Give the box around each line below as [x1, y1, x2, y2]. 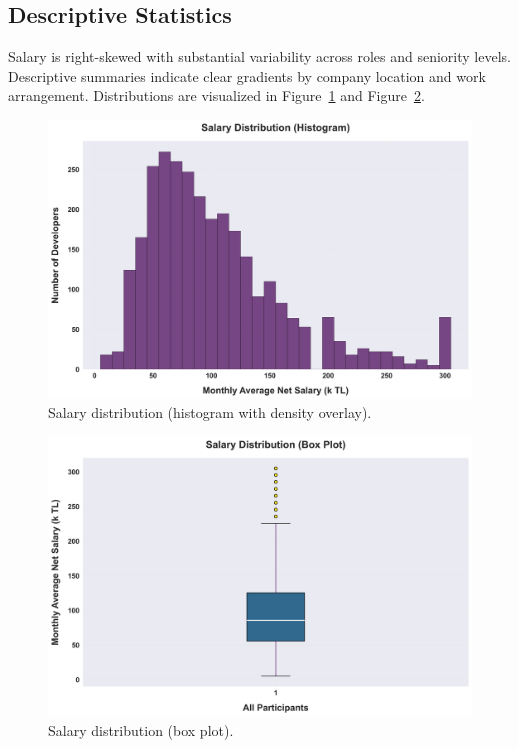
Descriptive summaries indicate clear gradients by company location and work [8, 65, 486, 86]
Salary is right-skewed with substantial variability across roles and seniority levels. [8, 46, 511, 67]
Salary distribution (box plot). [48, 719, 234, 740]
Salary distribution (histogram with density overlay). [48, 402, 372, 423]
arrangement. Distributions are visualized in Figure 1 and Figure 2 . [8, 85, 425, 106]
